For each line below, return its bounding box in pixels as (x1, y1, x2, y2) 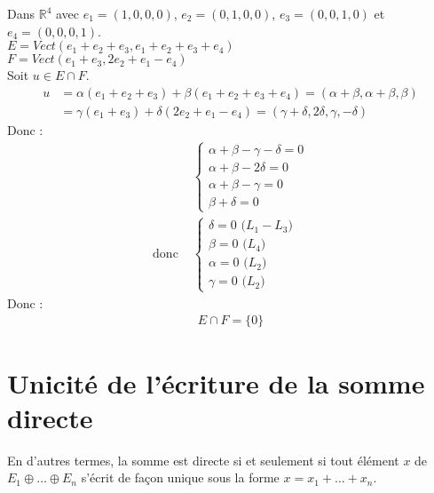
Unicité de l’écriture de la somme (7, 364, 425, 401)
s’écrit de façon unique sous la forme (81, 468, 280, 487)
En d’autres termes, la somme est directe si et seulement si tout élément (7, 450, 399, 469)
